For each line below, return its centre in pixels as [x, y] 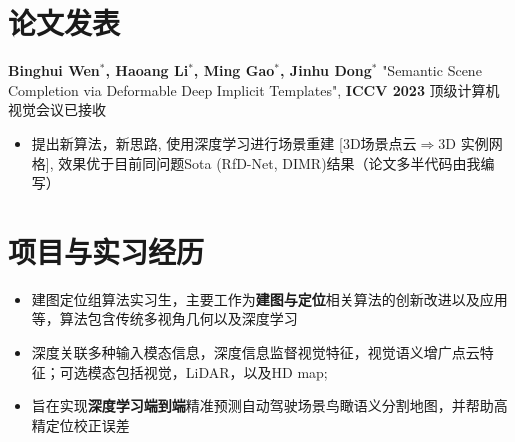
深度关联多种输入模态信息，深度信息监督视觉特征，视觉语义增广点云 [255, 352]
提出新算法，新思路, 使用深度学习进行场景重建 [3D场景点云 [224, 142]
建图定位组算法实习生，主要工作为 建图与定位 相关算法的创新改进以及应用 [269, 298]
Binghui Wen [54, 70]
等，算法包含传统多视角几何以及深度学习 [164, 318]
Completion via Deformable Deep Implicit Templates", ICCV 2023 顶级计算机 [254, 89]
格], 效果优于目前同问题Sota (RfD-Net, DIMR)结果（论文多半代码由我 [256, 162]
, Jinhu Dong [326, 70]
